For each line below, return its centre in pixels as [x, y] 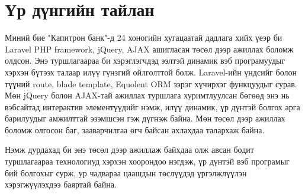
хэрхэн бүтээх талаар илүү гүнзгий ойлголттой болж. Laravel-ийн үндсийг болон [151, 72]
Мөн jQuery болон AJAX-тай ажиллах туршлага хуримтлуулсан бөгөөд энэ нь [147, 95]
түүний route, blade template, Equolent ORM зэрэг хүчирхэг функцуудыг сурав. [151, 83]
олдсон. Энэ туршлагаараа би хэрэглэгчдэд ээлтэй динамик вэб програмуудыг [145, 60]
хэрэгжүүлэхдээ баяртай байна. [61, 184]
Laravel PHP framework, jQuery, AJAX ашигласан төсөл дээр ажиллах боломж [149, 49]
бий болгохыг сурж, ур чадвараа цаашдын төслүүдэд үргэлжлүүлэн [126, 172]
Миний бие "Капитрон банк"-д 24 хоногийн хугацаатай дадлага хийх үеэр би [144, 37]
